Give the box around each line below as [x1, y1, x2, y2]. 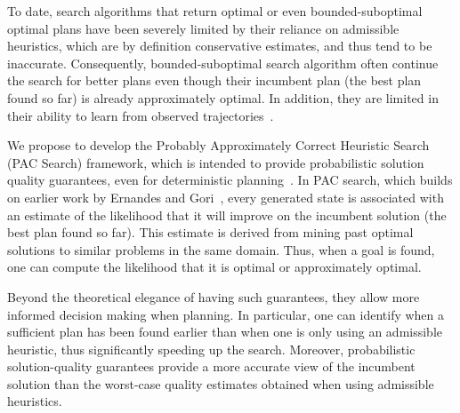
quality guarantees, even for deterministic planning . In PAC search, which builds [7, 171, 453, 189]
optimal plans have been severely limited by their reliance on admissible [7, 19, 399, 37]
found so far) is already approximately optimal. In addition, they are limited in [7, 88, 439, 107]
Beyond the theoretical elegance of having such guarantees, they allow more [7, 287, 420, 306]
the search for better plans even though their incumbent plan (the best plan [7, 71, 422, 90]
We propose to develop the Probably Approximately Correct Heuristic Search [7, 136, 430, 155]
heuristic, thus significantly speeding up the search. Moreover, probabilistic [7, 339, 416, 358]
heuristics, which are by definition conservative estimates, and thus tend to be [7, 36, 432, 55]
